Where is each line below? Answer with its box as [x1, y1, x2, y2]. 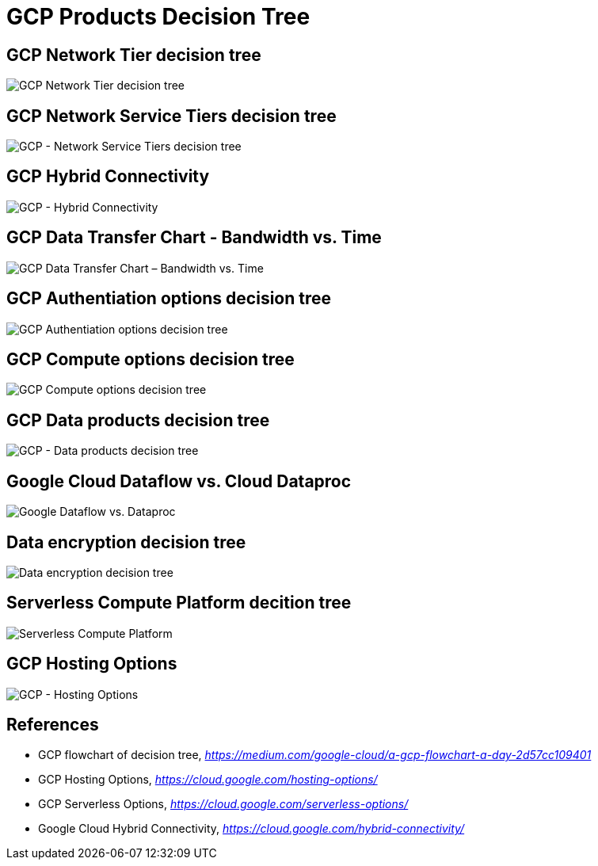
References [6, 715, 99, 735]
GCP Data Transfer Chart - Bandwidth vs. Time [6, 227, 382, 248]
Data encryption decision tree [6, 532, 246, 552]
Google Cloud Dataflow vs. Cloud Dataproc [6, 471, 352, 491]
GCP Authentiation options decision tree [6, 288, 332, 309]
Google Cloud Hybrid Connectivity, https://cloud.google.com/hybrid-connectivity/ [38, 822, 465, 836]
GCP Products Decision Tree [6, 3, 310, 30]
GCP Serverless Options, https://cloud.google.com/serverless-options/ [38, 797, 409, 811]
